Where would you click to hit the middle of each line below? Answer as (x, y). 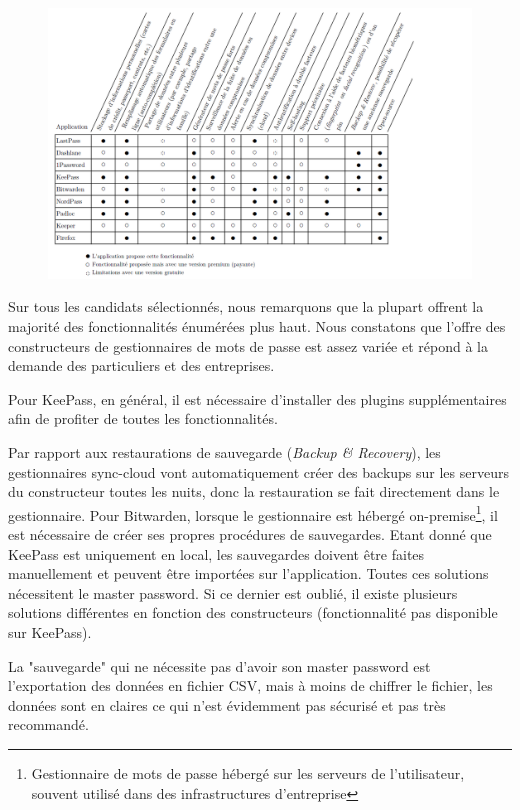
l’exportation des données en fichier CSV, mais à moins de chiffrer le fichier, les (250, 685)
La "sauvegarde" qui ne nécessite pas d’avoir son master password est (219, 665)
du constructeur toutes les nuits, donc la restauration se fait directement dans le (254, 491)
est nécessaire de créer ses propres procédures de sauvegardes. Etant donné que (250, 533)
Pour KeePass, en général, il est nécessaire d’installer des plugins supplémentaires (257, 398)
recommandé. (48, 724)
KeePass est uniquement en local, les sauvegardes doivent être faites (216, 553)
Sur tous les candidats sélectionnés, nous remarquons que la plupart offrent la (246, 306)
